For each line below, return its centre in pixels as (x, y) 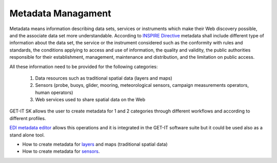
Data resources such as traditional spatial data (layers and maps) (104, 78)
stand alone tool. (27, 135)
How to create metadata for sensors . (61, 151)
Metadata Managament (60, 13)
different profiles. (28, 118)
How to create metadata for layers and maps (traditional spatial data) (95, 144)
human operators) (54, 92)
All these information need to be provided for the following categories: (84, 66)
